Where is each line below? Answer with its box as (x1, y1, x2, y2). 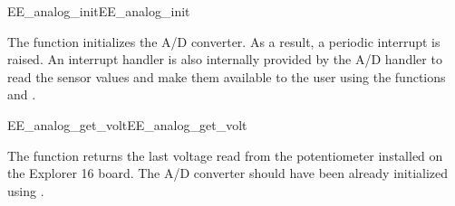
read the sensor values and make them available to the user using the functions (7, 67, 446, 86)
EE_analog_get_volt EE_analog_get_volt (7, 115, 247, 134)
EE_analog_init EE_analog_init (7, 2, 190, 20)
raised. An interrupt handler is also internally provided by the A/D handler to (7, 50, 442, 69)
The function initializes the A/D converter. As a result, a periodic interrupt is (7, 32, 440, 51)
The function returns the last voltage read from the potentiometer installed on (7, 145, 443, 164)
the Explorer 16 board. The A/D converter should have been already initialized (7, 164, 449, 183)
